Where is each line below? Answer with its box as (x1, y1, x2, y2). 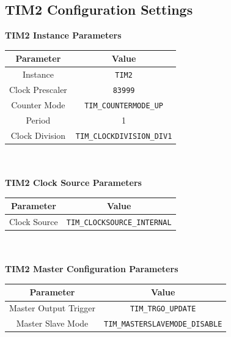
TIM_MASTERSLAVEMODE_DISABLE (104, 320, 222, 329)
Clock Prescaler (9, 83, 67, 96)
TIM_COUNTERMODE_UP (84, 101, 164, 110)
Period (26, 113, 51, 126)
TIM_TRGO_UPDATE (130, 305, 196, 314)
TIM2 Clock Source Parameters (5, 176, 142, 189)
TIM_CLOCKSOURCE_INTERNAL (66, 218, 172, 227)
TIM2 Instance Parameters (5, 29, 122, 42)
